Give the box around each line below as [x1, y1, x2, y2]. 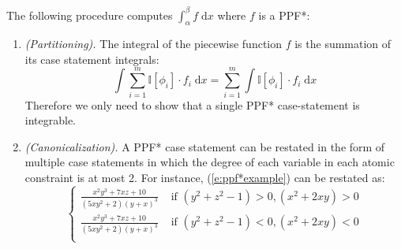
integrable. [24, 112, 77, 128]
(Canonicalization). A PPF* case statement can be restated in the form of [24, 138, 385, 154]
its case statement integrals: [24, 50, 159, 67]
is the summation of [294, 35, 392, 52]
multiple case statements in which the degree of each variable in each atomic [24, 154, 395, 170]
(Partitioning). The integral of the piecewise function [24, 35, 283, 52]
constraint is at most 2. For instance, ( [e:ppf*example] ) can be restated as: [24, 169, 385, 185]
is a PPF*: [258, 6, 310, 23]
